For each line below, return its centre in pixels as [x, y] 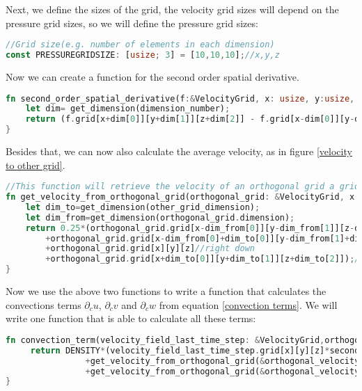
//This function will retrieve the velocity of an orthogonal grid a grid [183, 187]
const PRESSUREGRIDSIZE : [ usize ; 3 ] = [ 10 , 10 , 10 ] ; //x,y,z [143, 55]
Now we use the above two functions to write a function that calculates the [166, 291]
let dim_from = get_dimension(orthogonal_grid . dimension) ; [160, 217]
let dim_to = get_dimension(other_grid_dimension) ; [143, 207]
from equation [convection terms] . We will [248, 304]
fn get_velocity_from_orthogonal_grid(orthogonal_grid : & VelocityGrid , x [180, 197]
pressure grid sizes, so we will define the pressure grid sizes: [132, 23]
